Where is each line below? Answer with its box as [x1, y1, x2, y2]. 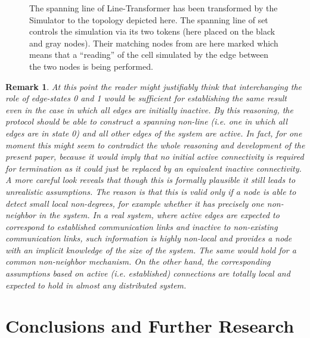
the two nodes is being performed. [29, 60, 153, 72]
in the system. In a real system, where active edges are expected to [39, 209, 280, 221]
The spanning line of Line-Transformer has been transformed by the [29, 2, 278, 14]
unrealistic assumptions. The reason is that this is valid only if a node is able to [5, 185, 296, 197]
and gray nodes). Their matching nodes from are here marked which [29, 36, 278, 49]
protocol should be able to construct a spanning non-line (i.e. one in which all [5, 115, 288, 128]
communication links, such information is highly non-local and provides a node [5, 232, 292, 244]
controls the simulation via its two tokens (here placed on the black [29, 25, 275, 38]
